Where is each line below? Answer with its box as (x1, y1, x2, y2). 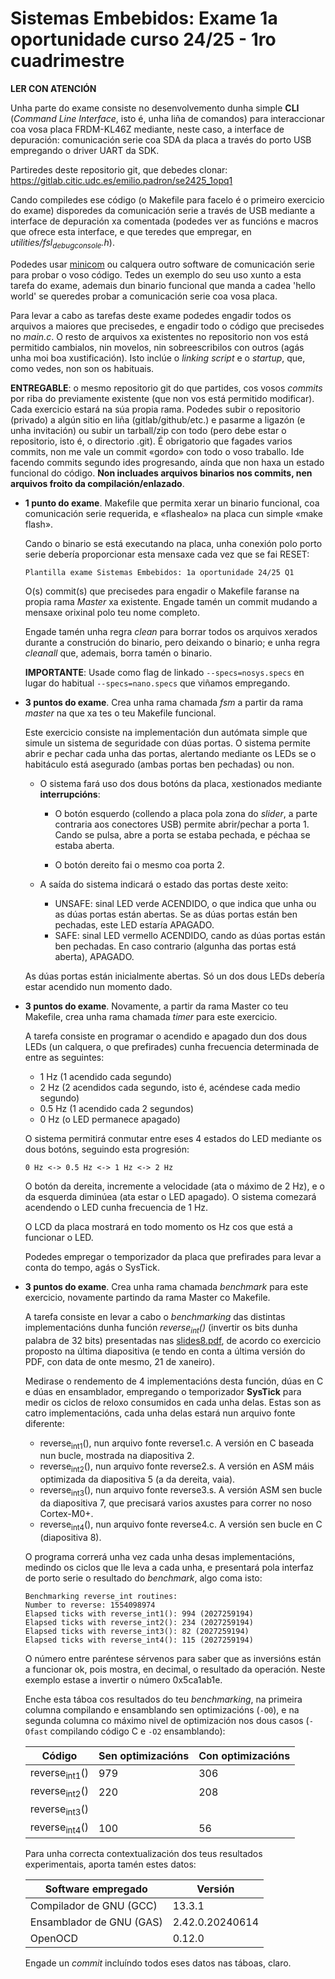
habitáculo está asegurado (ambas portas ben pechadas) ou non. (24, 758, 295, 770)
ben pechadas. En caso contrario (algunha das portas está (54, 940, 297, 952)
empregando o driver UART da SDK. (10, 144, 160, 156)
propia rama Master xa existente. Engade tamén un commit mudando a (24, 595, 318, 607)
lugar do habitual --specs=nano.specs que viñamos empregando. (24, 677, 291, 689)
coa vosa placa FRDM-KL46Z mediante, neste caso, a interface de (10, 123, 285, 135)
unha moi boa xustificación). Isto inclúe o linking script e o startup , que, (10, 352, 306, 364)
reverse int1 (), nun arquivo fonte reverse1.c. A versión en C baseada (39, 1437, 315, 1451)
